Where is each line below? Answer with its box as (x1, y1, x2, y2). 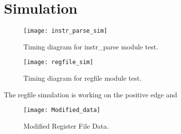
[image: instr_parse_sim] (23, 27, 107, 35)
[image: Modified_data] (23, 107, 101, 114)
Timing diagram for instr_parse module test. (23, 41, 159, 51)
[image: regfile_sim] (23, 59, 94, 66)
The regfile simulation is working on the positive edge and (4, 89, 177, 99)
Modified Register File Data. (23, 120, 109, 131)
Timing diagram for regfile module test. (23, 73, 142, 83)
